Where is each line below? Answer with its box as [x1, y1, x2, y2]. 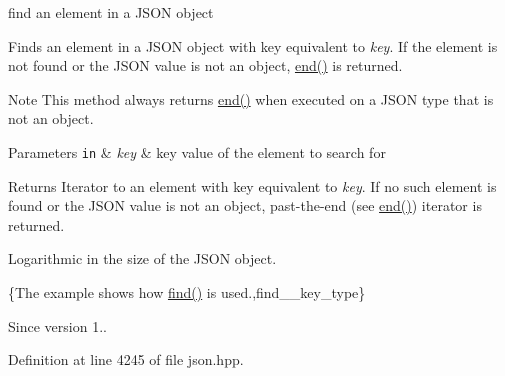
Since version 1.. [8, 315, 107, 336]
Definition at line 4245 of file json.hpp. [8, 349, 244, 370]
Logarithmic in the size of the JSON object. [8, 248, 277, 269]
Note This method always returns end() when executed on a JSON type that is [8, 88, 494, 109]
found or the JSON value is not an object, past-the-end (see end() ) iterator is [8, 195, 482, 216]
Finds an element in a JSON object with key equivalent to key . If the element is [8, 35, 498, 56]
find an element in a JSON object [8, 2, 214, 22]
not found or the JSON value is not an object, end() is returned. [8, 55, 403, 76]
